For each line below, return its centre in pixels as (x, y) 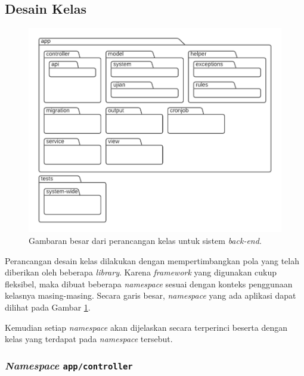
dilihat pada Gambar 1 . (48, 307)
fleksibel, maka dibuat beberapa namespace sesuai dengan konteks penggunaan (149, 283)
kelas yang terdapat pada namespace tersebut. (89, 339)
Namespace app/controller (69, 365)
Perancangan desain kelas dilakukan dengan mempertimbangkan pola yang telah (152, 260)
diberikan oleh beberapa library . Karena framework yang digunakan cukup (141, 272)
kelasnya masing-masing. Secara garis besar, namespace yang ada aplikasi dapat (151, 295)
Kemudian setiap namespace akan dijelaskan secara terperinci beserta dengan (146, 327)
